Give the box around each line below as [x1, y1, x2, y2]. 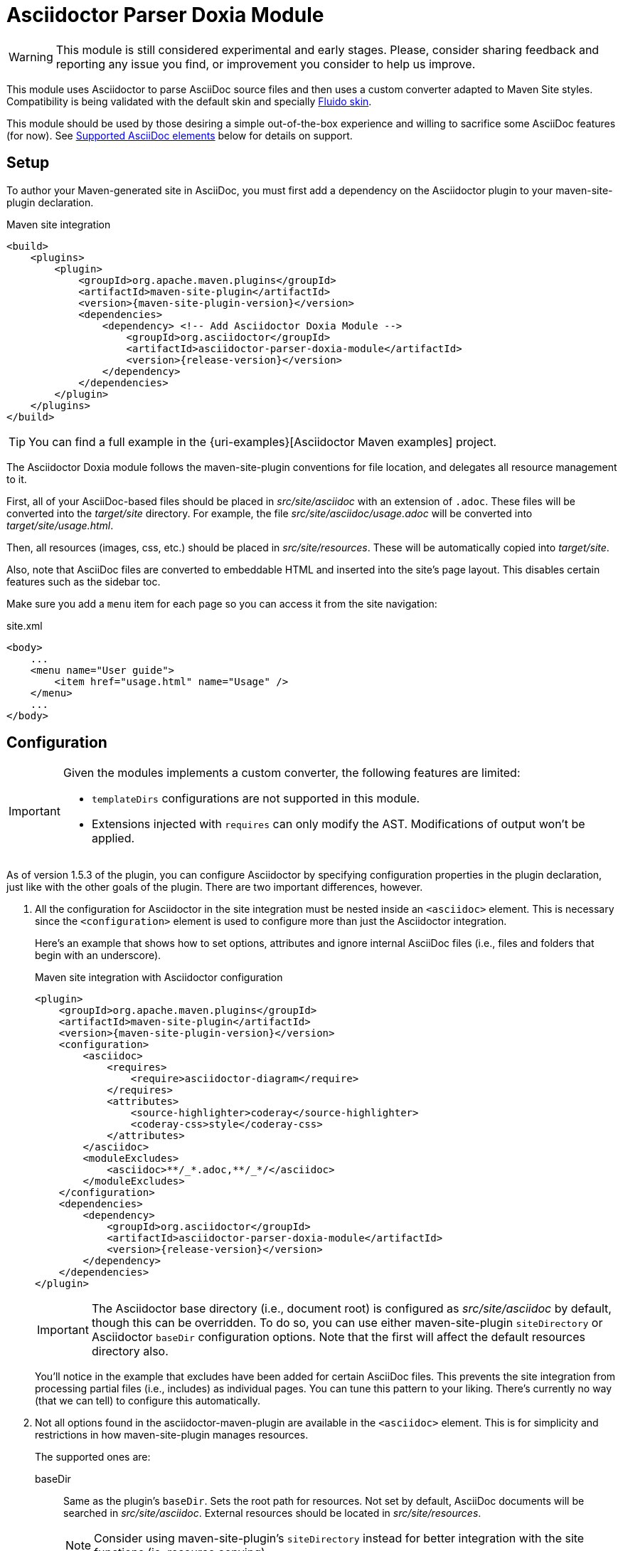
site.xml [6, 619, 43, 632]
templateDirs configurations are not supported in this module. [91, 791, 420, 806]
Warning [9, 49, 53, 64]
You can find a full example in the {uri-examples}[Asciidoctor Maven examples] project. [28, 434, 497, 449]
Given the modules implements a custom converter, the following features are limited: [63, 766, 521, 780]
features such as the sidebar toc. [6, 575, 161, 588]
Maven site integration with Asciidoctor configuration [35, 971, 283, 984]
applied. [91, 831, 135, 846]
